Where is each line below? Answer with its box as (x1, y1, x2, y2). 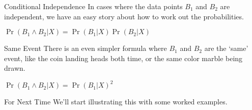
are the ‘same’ (204, 43, 248, 53)
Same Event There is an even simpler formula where (4, 43, 167, 53)
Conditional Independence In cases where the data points (4, 1, 183, 11)
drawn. (4, 63, 25, 73)
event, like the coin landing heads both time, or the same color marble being (4, 52, 243, 63)
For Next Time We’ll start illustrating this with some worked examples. (4, 96, 228, 107)
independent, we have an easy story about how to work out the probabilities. (4, 11, 244, 21)
